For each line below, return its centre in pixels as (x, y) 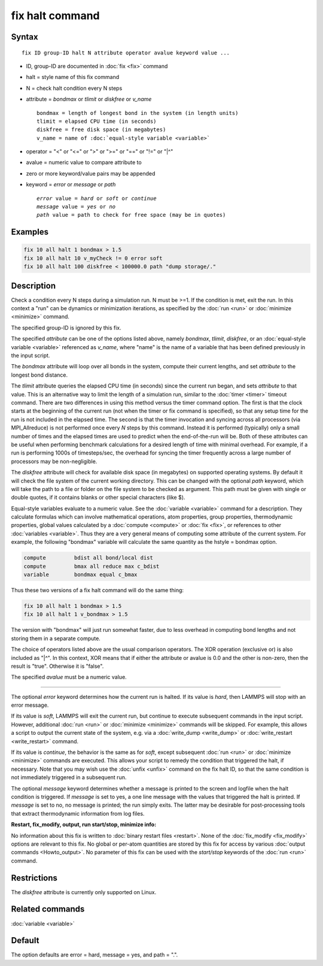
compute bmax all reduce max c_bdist (92, 566)
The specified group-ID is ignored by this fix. (66, 328)
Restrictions (34, 878)
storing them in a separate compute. (56, 638)
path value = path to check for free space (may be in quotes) (131, 215)
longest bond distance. (39, 375)
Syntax (25, 37)
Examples (30, 232)
